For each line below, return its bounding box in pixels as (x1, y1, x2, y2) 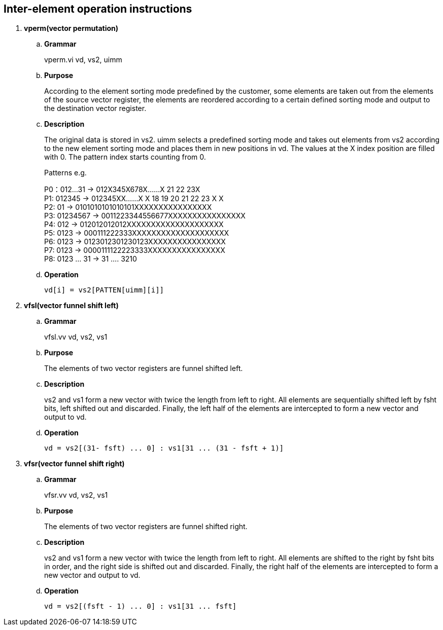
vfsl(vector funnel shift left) (24, 301, 119, 310)
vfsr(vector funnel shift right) (24, 459, 125, 468)
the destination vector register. (44, 104, 147, 113)
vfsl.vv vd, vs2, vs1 (44, 332, 108, 342)
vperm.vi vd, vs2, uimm (44, 55, 122, 64)
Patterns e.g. (44, 168, 87, 177)
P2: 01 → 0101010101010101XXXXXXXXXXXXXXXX (44, 203, 212, 212)
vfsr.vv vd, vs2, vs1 (44, 491, 108, 500)
